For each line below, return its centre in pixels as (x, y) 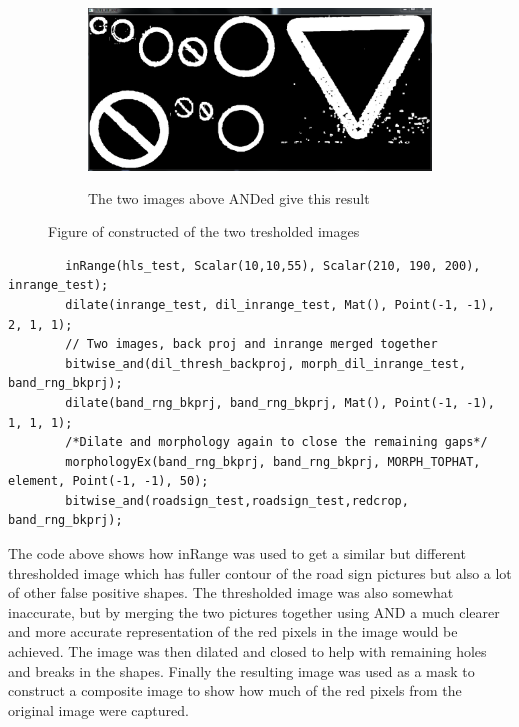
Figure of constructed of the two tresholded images (204, 231)
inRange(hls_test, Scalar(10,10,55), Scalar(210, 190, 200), (273, 265)
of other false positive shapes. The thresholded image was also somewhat (231, 592)
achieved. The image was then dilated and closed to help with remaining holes (247, 651)
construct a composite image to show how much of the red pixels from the (235, 690)
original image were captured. (98, 709)
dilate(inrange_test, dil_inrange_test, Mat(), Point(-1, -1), (280, 304)
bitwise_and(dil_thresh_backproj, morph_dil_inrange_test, (266, 363)
